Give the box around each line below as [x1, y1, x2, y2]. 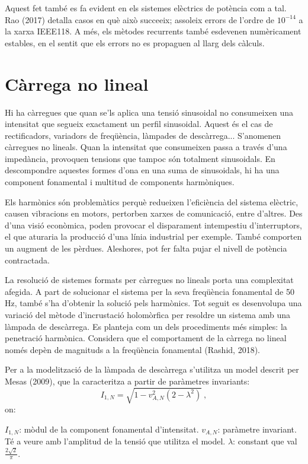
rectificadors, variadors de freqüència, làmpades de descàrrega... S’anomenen [5, 129, 281, 141]
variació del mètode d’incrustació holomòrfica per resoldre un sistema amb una [5, 309, 290, 320]
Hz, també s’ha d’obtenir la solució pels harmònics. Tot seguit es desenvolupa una [5, 297, 302, 309]
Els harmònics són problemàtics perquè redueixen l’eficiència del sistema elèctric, [5, 195, 299, 208]
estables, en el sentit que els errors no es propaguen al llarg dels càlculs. [5, 36, 265, 49]
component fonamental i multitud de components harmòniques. [5, 176, 235, 188]
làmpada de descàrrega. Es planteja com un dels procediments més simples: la [5, 320, 287, 332]
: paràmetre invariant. [217, 422, 297, 435]
